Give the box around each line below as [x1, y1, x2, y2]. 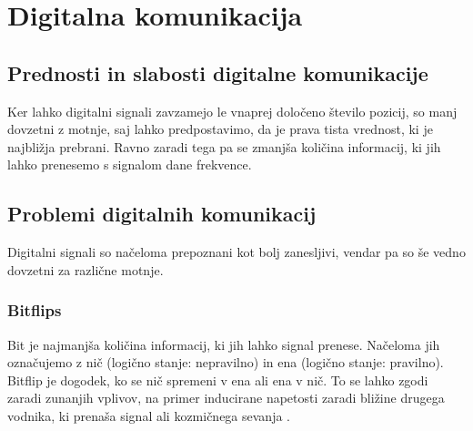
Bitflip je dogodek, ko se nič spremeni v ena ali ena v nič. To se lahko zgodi [7, 370, 428, 389]
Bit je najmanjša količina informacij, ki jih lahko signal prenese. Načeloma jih [7, 334, 440, 354]
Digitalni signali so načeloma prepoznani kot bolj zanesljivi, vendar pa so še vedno [7, 242, 466, 262]
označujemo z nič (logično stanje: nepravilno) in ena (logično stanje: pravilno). [7, 353, 444, 372]
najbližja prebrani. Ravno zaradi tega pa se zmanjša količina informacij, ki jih [7, 137, 441, 156]
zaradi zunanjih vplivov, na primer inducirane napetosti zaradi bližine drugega [7, 388, 445, 407]
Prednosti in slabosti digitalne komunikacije [7, 58, 428, 87]
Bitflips [7, 299, 62, 322]
